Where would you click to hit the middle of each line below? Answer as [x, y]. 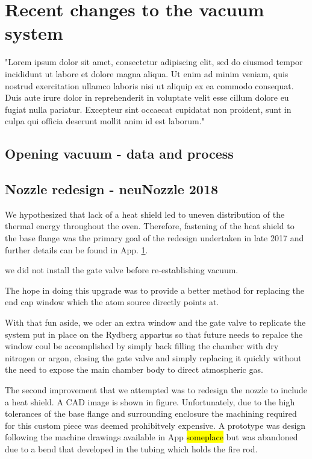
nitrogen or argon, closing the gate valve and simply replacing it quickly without [153, 357]
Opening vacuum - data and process [119, 154]
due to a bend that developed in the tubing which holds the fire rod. [131, 448]
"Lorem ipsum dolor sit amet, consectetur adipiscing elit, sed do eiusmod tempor [154, 62]
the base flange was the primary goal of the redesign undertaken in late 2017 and [154, 238]
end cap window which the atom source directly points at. [112, 302]
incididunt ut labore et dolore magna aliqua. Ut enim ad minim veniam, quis [147, 73]
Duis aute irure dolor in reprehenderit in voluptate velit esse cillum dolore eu [147, 97]
